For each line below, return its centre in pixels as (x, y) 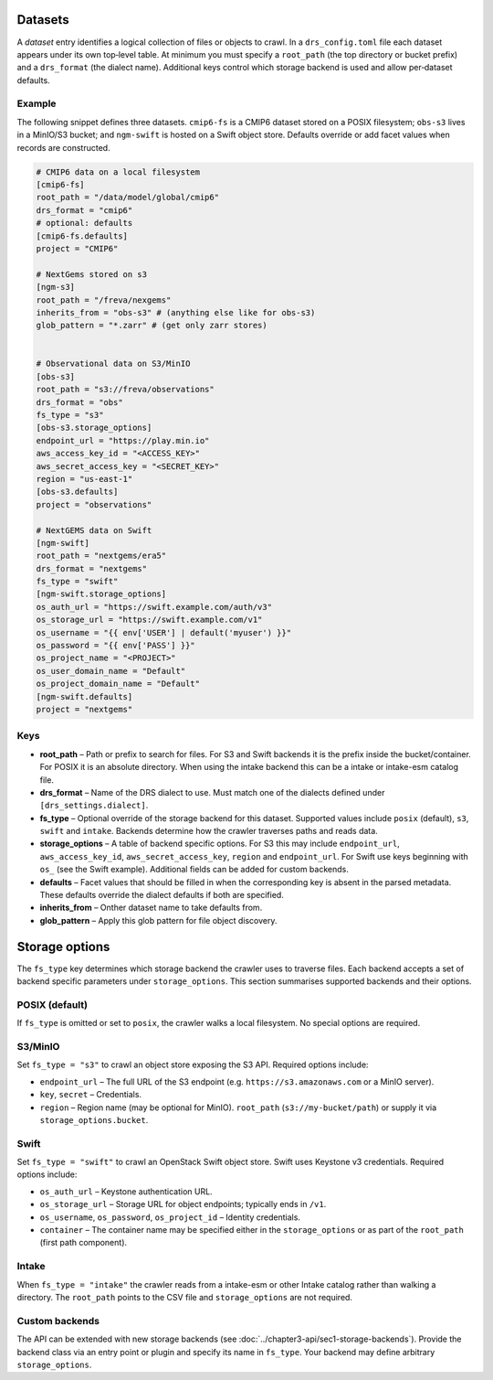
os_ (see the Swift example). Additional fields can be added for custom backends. (194, 870)
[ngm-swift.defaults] (84, 696)
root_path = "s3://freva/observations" (125, 390)
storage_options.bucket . (94, 1119)
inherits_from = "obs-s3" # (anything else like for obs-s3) (176, 312)
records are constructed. (63, 147)
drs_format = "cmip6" (84, 210)
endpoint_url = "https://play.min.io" (123, 440)
